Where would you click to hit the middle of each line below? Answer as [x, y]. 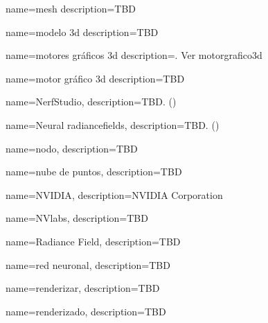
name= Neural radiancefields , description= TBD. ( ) [113, 124]
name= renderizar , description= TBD [83, 288]
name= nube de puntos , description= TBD [94, 172]
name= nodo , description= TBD [72, 148]
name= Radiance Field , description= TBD [93, 241]
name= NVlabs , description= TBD [77, 218]
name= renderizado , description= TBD [86, 311]
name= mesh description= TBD [71, 8]
